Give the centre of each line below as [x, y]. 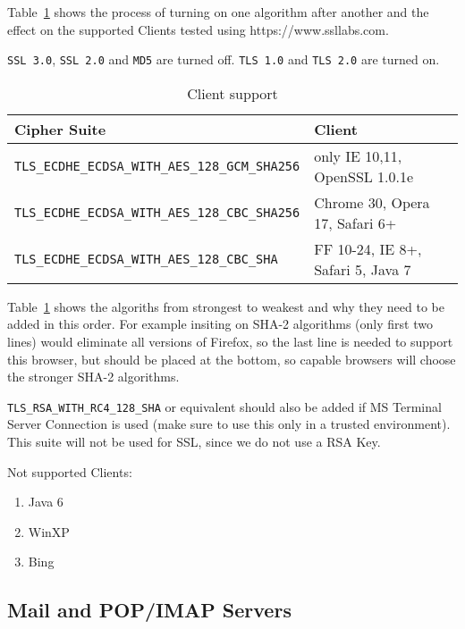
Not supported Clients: [70, 471]
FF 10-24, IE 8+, [368, 248]
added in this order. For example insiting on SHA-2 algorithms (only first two [220, 324]
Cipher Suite [60, 129]
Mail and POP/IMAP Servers [149, 610]
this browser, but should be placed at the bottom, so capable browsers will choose [232, 359]
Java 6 [46, 502]
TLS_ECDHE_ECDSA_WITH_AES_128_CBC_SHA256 [157, 212]
